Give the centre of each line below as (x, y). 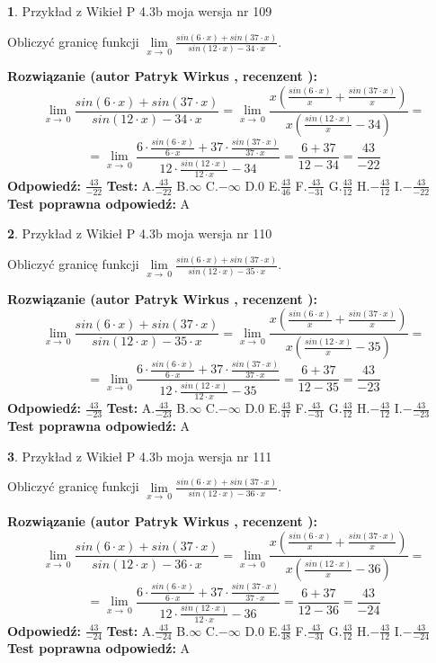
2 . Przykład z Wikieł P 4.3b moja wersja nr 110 (140, 233)
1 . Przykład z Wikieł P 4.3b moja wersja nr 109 (140, 11)
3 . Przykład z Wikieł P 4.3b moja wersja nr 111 (140, 456)
